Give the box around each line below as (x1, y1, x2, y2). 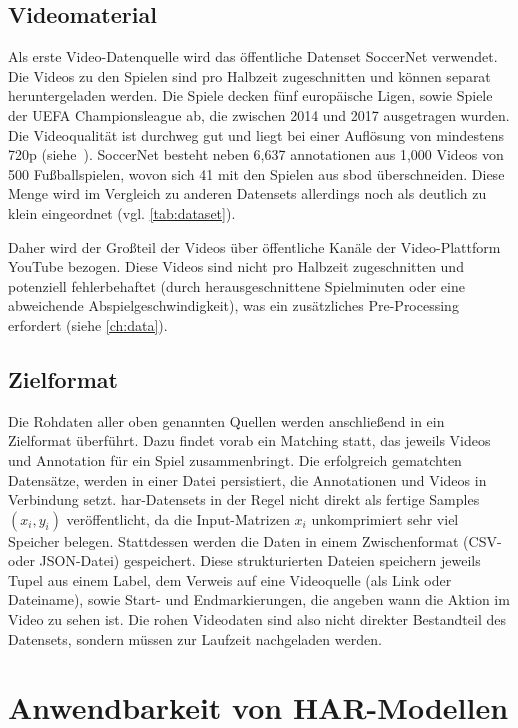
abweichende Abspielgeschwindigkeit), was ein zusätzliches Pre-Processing (8, 295, 459, 316)
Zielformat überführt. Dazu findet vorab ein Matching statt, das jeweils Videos (8, 430, 491, 451)
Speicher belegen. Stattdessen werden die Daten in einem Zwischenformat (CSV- (8, 530, 502, 551)
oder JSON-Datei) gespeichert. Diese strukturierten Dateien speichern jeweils (8, 550, 481, 571)
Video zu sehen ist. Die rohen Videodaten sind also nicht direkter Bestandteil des (8, 609, 506, 630)
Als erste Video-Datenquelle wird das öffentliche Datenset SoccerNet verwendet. (8, 46, 498, 67)
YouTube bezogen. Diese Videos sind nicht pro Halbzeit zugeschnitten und (8, 256, 464, 277)
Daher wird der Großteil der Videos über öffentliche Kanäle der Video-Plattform (8, 236, 501, 257)
